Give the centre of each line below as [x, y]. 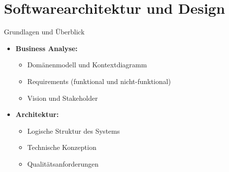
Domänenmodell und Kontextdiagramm [87, 65]
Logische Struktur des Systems [74, 130]
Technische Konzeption [62, 147]
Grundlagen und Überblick [44, 32]
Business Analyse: [47, 48]
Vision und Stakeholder [63, 98]
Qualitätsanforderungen [63, 163]
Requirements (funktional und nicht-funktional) [99, 81]
